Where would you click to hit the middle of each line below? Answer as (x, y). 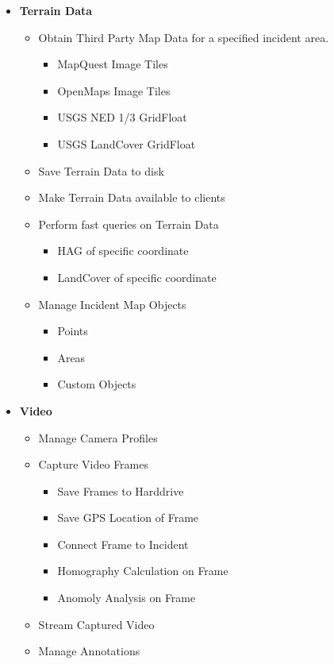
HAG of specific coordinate (123, 251)
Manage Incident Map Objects (112, 304)
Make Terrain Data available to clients (132, 197)
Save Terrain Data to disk (101, 170)
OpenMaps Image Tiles (114, 90)
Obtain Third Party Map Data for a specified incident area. (184, 37)
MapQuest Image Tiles (113, 64)
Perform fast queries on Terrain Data (129, 224)
